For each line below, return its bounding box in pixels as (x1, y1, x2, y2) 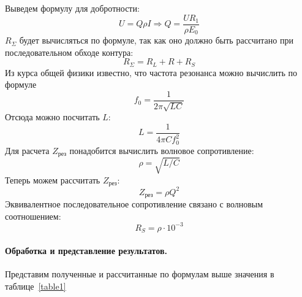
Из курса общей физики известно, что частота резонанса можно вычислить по (5, 66, 298, 79)
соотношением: (5, 209, 61, 222)
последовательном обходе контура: (5, 45, 134, 58)
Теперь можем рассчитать (5, 173, 100, 186)
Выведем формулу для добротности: (5, 2, 140, 14)
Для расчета (5, 144, 50, 156)
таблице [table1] (5, 279, 66, 292)
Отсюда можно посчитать (5, 110, 100, 123)
